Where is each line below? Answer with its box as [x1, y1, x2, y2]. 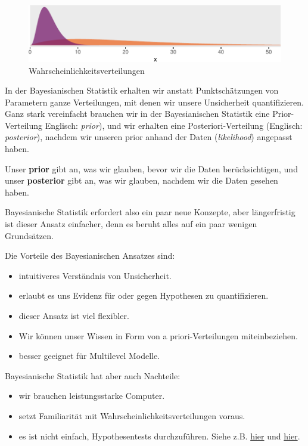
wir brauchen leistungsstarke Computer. [18, 389, 165, 402]
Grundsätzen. [5, 229, 54, 241]
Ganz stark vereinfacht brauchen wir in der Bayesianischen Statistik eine [5, 107, 270, 120]
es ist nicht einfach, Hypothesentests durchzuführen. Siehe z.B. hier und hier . [18, 429, 300, 442]
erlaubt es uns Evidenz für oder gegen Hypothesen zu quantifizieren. [18, 289, 269, 302]
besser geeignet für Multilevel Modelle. [18, 349, 160, 362]
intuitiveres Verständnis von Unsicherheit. [18, 269, 172, 281]
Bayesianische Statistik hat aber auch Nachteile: [5, 369, 181, 382]
